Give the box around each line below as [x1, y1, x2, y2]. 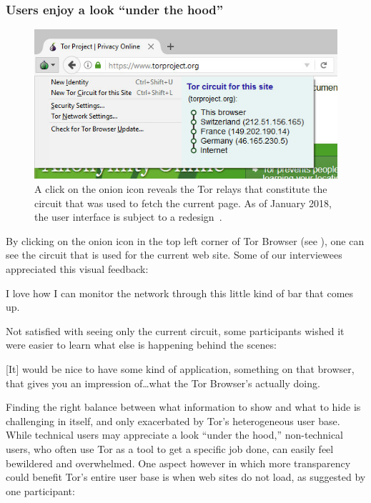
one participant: [6, 483, 75, 498]
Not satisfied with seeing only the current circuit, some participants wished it [6, 323, 345, 338]
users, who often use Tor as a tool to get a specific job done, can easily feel [6, 441, 334, 456]
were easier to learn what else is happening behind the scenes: [6, 337, 277, 352]
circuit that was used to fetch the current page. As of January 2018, [34, 195, 332, 210]
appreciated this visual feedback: [6, 262, 149, 277]
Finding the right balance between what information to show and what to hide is [6, 399, 361, 414]
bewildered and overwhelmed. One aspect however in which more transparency [6, 455, 351, 470]
